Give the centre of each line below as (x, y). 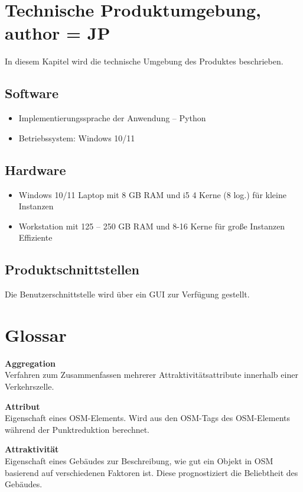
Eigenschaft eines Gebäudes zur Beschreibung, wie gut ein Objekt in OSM (139, 460)
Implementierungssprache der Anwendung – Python (112, 118)
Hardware (35, 169)
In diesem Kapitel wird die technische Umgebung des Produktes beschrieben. (144, 61)
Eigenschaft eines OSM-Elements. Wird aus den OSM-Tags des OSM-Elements (147, 418)
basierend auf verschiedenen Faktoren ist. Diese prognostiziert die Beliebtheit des (151, 472)
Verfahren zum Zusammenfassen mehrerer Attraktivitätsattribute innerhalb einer (151, 375)
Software (32, 93)
